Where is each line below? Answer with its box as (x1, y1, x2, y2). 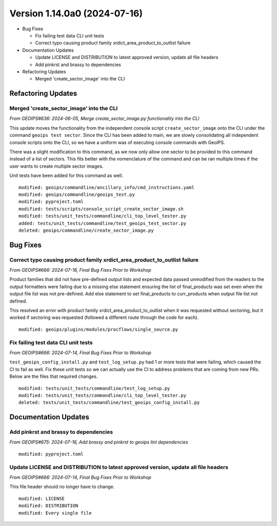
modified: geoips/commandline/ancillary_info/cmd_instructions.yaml (18, 185, 194, 190)
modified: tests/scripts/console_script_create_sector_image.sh (18, 206, 184, 212)
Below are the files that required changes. (9, 373, 98, 379)
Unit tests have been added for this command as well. (9, 172, 123, 179)
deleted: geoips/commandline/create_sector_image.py (18, 227, 154, 233)
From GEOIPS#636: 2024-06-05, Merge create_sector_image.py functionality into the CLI (9, 115, 200, 122)
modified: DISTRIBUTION (18, 503, 78, 509)
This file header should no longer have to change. (9, 483, 115, 490)
